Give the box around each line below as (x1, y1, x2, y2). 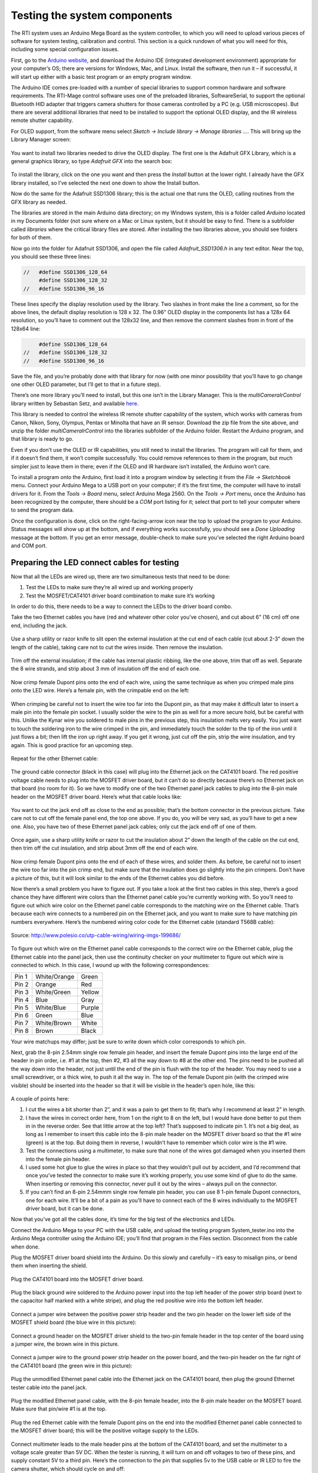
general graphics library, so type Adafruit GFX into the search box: (11, 158, 173, 165)
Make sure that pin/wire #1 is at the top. (11, 1405, 107, 1412)
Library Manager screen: (11, 136, 71, 143)
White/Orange (35, 972, 75, 980)
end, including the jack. (11, 622, 68, 629)
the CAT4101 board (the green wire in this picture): (11, 1362, 132, 1369)
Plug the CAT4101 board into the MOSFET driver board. (11, 1276, 144, 1283)
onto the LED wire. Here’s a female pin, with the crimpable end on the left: (11, 687, 190, 694)
